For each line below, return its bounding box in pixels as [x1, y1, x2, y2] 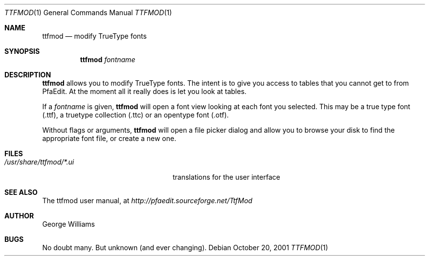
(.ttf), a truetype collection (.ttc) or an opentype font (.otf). [42, 111, 229, 119]
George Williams [42, 220, 95, 228]
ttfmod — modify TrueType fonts [42, 32, 147, 40]
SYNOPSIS [4, 47, 40, 55]
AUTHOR [4, 212, 34, 220]
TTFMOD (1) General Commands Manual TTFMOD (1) [4, 8, 172, 17]
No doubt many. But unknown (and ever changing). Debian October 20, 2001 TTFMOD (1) [42, 243, 328, 252]
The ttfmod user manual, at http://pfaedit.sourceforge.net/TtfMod [42, 196, 252, 205]
